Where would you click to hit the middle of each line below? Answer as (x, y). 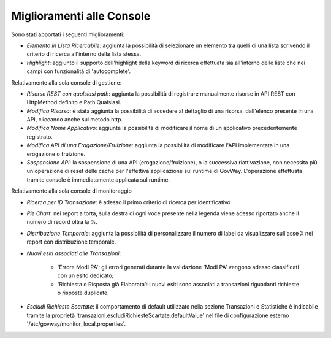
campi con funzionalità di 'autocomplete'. (79, 71)
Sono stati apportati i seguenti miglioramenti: (68, 34)
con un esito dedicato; (86, 275)
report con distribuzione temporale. (71, 242)
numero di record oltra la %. (62, 222)
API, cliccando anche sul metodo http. (74, 120)
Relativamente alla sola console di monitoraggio (71, 191)
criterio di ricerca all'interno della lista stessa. (84, 54)
